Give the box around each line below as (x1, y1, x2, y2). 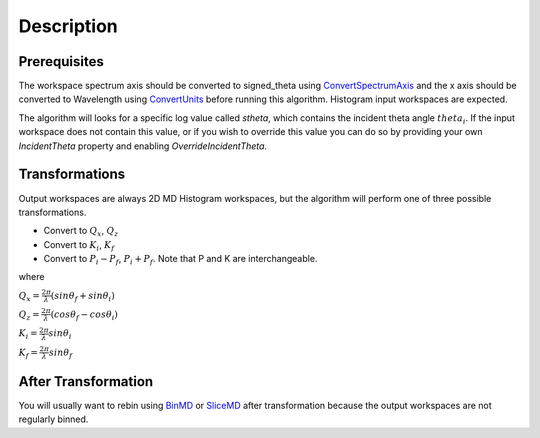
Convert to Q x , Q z (43, 225, 119, 239)
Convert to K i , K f (43, 238, 115, 253)
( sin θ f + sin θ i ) (50, 290, 115, 304)
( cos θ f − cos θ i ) (50, 308, 119, 322)
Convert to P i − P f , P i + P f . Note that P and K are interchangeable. (43, 253, 318, 267)
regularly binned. (18, 413, 89, 425)
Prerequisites (18, 53, 104, 70)
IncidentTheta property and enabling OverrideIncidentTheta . (18, 140, 268, 152)
